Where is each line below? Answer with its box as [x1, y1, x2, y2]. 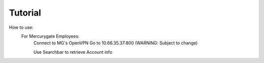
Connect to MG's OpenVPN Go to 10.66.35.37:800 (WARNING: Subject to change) [33, 40, 198, 46]
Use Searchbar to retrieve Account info [33, 49, 112, 55]
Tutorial [9, 7, 42, 18]
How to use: [9, 24, 34, 30]
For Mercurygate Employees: [21, 33, 80, 39]
